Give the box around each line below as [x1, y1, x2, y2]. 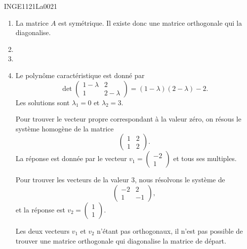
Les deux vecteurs [15, 225, 70, 236]
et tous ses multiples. [173, 153, 237, 164]
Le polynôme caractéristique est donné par [15, 70, 145, 80]
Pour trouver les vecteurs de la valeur [15, 174, 129, 185]
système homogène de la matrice [15, 123, 114, 133]
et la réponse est [15, 204, 65, 214]
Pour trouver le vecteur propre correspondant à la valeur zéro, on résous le [15, 114, 242, 124]
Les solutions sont [15, 97, 70, 107]
